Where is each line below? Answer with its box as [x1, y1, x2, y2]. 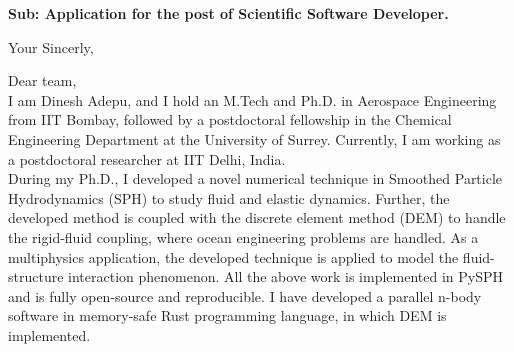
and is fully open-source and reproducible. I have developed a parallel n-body [8, 285, 482, 306]
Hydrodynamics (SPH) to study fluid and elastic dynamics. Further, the [8, 187, 450, 208]
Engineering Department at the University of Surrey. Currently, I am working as [8, 128, 501, 149]
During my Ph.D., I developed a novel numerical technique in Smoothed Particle [8, 168, 503, 189]
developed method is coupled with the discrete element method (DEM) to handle [8, 207, 506, 228]
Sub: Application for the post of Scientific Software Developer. [8, 3, 449, 23]
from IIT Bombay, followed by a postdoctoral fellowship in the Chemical [8, 109, 452, 130]
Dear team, [8, 70, 77, 91]
